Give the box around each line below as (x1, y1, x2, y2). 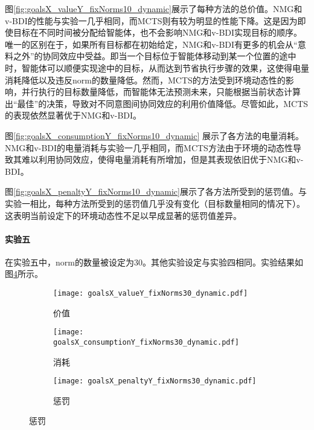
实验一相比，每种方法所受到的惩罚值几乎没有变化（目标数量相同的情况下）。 (5, 197, 305, 209)
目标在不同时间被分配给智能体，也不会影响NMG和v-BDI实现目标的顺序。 (13, 26, 303, 39)
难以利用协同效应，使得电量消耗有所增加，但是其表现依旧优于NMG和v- (21, 153, 304, 166)
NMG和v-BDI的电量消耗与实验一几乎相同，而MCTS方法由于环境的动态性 (5, 141, 293, 154)
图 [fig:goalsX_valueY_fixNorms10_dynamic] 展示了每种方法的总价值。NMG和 (5, 2, 303, 15)
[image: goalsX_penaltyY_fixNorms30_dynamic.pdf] (53, 377, 257, 386)
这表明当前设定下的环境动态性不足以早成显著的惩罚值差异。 (5, 209, 242, 221)
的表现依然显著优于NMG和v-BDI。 (5, 109, 142, 122)
